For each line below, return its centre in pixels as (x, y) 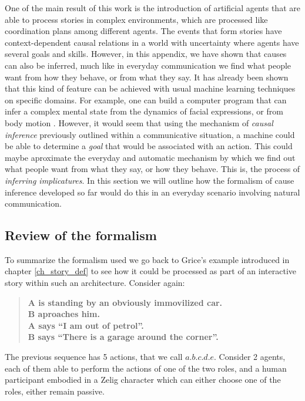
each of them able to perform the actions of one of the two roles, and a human (146, 368)
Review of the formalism (81, 235)
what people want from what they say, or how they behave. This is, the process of (152, 169)
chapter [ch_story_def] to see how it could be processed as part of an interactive (151, 271)
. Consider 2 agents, (250, 357)
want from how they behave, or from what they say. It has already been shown (147, 77)
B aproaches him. (64, 314)
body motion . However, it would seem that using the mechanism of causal (139, 122)
